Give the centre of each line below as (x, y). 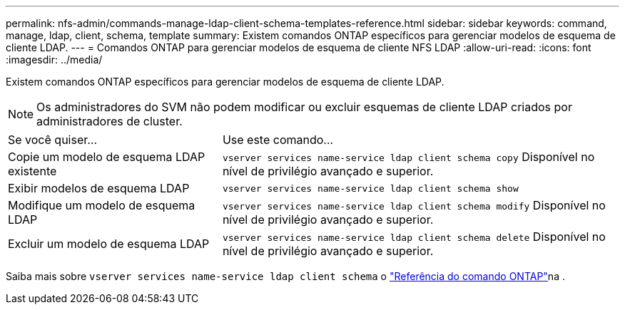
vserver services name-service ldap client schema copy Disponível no (408, 157)
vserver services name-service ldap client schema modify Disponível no (414, 205)
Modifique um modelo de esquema (102, 205)
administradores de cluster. (110, 121)
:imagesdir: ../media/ (54, 60)
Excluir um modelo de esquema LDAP (109, 244)
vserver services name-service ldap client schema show (370, 188)
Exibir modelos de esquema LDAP (99, 188)
